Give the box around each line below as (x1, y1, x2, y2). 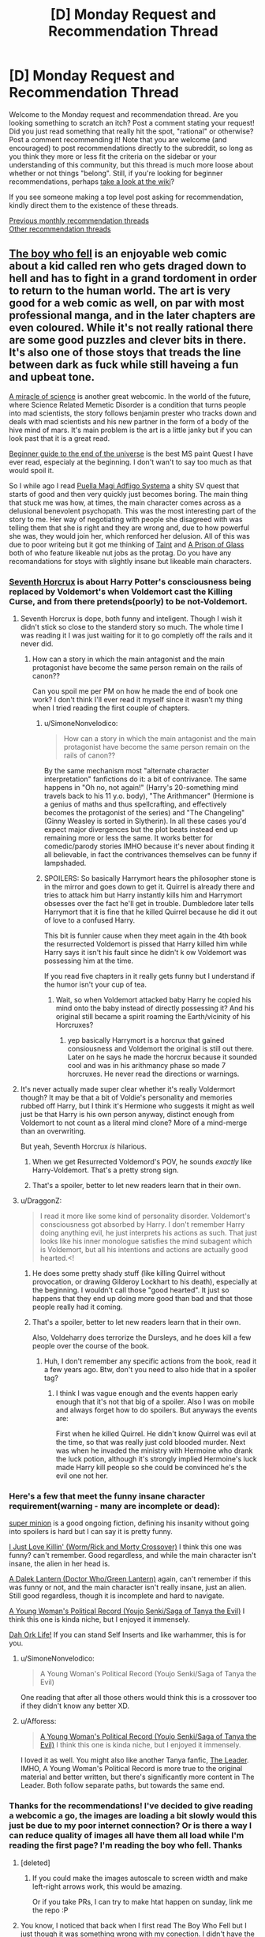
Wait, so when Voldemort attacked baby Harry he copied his (55, 995, 252, 1005)
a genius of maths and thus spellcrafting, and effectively (43, 799, 227, 809)
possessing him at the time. (43, 956, 133, 965)
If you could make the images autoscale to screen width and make (32, 1873, 248, 1882)
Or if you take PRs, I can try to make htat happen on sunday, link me (32, 1897, 253, 1906)
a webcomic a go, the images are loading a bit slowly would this (9, 1811, 257, 1822)
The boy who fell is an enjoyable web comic (9, 247, 227, 261)
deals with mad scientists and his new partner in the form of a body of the (9, 416, 249, 426)
